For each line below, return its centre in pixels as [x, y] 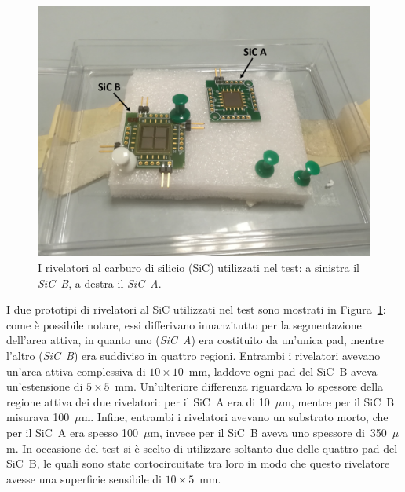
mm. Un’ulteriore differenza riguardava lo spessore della [249, 386]
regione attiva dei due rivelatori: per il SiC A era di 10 [138, 401]
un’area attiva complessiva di [76, 371]
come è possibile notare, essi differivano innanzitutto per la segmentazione [184, 324]
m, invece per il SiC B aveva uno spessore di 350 [268, 432]
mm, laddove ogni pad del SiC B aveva [283, 371]
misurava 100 [38, 417]
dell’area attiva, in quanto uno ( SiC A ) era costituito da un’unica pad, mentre [195, 340]
